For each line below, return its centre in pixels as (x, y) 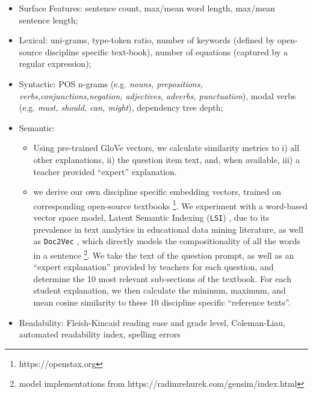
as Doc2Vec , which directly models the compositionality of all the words (167, 241)
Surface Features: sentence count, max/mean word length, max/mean (147, 8)
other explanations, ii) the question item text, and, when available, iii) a (166, 159)
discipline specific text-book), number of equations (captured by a (166, 51)
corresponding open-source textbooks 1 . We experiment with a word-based (170, 205)
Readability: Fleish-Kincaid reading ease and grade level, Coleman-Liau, (152, 322)
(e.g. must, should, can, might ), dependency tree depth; (121, 107)
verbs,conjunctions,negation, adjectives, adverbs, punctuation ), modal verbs (157, 95)
